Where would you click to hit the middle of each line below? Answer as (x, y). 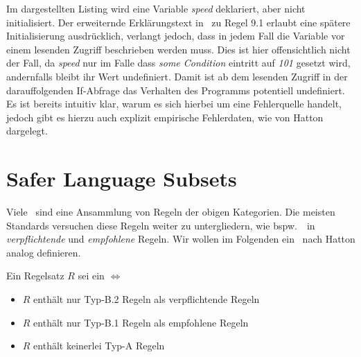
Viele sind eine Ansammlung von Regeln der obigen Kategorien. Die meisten (171, 212)
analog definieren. (44, 252)
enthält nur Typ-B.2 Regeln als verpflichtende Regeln (147, 299)
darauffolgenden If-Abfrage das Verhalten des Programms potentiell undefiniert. (176, 90)
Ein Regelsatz (35, 276)
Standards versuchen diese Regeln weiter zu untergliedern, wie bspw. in (161, 225)
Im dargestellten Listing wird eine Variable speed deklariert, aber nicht (156, 8)
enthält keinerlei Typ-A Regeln (99, 346)
